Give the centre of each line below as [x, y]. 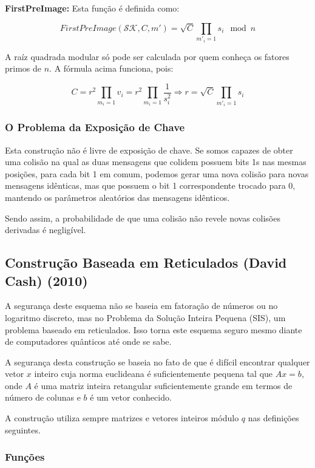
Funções [25, 457]
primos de [23, 68]
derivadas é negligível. [46, 230]
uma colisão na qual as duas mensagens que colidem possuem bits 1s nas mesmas [156, 162]
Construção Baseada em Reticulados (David [146, 263]
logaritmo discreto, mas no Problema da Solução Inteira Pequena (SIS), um [145, 317]
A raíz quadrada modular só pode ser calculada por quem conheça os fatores [147, 56]
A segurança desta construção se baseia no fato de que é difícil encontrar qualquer [157, 361]
